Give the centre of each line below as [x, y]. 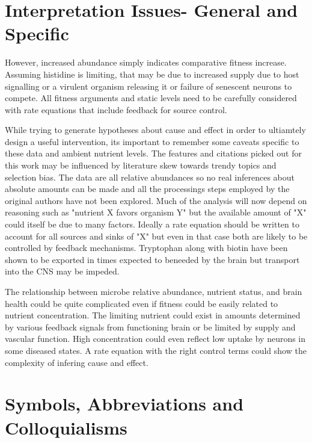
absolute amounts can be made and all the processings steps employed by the [147, 189]
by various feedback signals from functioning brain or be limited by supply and [150, 327]
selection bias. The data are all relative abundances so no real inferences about [150, 177]
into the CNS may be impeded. [62, 271]
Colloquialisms [66, 427]
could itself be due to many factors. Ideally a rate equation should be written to [152, 224]
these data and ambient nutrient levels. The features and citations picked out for [153, 153]
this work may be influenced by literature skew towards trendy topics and [141, 165]
